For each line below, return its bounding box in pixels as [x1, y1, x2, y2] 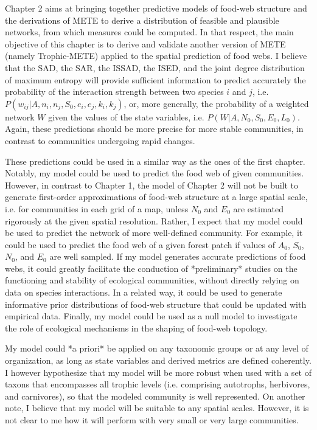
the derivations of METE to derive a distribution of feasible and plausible [5, 13, 279, 26]
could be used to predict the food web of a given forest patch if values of [5, 238, 276, 251]
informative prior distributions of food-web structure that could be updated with [5, 297, 307, 310]
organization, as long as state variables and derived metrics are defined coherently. [5, 354, 312, 367]
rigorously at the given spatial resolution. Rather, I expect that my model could [5, 214, 303, 227]
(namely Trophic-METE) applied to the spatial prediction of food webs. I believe [5, 49, 307, 62]
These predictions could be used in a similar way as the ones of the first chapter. [5, 154, 305, 167]
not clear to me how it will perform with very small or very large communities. [5, 414, 299, 426]
